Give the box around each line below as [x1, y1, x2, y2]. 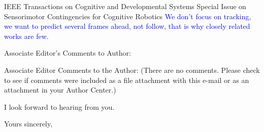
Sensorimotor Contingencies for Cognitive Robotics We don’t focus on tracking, [4, 11, 251, 21]
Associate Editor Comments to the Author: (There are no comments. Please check [4, 64, 260, 75]
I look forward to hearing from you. [4, 101, 115, 112]
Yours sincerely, [4, 118, 53, 129]
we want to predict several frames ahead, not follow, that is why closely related [4, 21, 250, 31]
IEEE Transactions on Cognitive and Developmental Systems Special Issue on [4, 1, 246, 11]
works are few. [4, 30, 49, 41]
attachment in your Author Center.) [4, 84, 116, 95]
